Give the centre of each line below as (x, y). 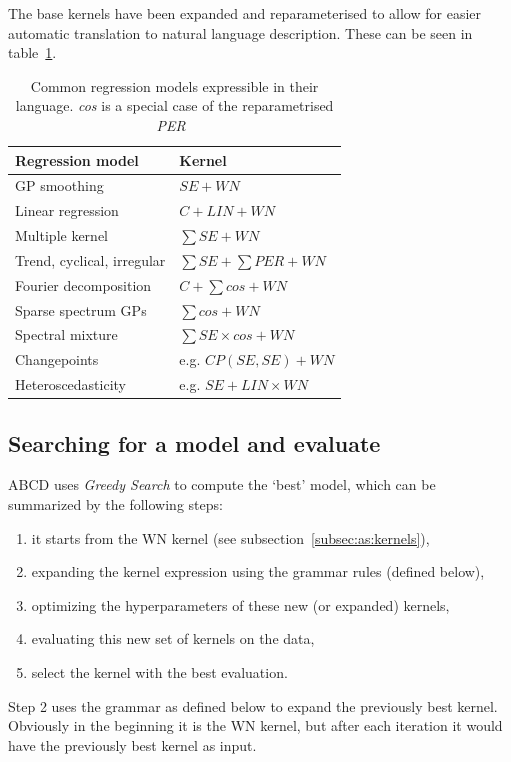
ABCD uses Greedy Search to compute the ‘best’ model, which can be (222, 484)
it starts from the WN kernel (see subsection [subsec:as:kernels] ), (230, 537)
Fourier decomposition (83, 284)
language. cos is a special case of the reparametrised (174, 105)
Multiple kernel (62, 235)
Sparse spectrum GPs (81, 309)
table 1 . (32, 52)
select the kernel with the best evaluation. (159, 672)
